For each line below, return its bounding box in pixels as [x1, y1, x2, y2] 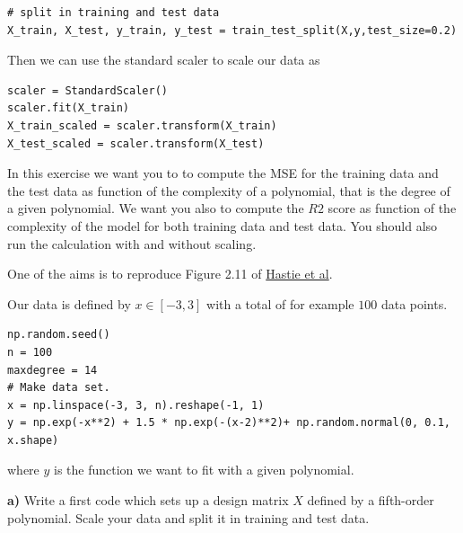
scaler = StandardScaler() [7, 84, 168, 97]
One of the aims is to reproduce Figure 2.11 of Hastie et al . [7, 264, 333, 283]
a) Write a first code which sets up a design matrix [7, 491, 289, 510]
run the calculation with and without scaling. [7, 234, 257, 253]
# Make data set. [7, 381, 110, 395]
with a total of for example [206, 294, 354, 313]
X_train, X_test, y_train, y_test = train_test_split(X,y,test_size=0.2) [7, 23, 458, 37]
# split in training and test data [7, 6, 220, 19]
